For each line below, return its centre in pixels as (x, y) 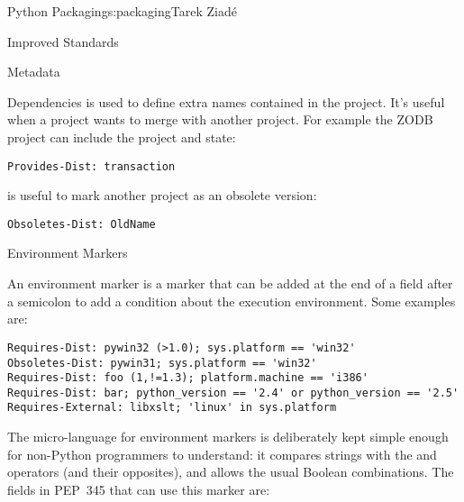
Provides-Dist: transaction (91, 166)
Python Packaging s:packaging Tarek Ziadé (122, 11)
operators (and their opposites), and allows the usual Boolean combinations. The (231, 472)
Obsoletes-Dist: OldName (82, 224)
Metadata (34, 72)
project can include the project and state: (122, 137)
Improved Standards (63, 41)
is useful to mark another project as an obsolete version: (162, 195)
